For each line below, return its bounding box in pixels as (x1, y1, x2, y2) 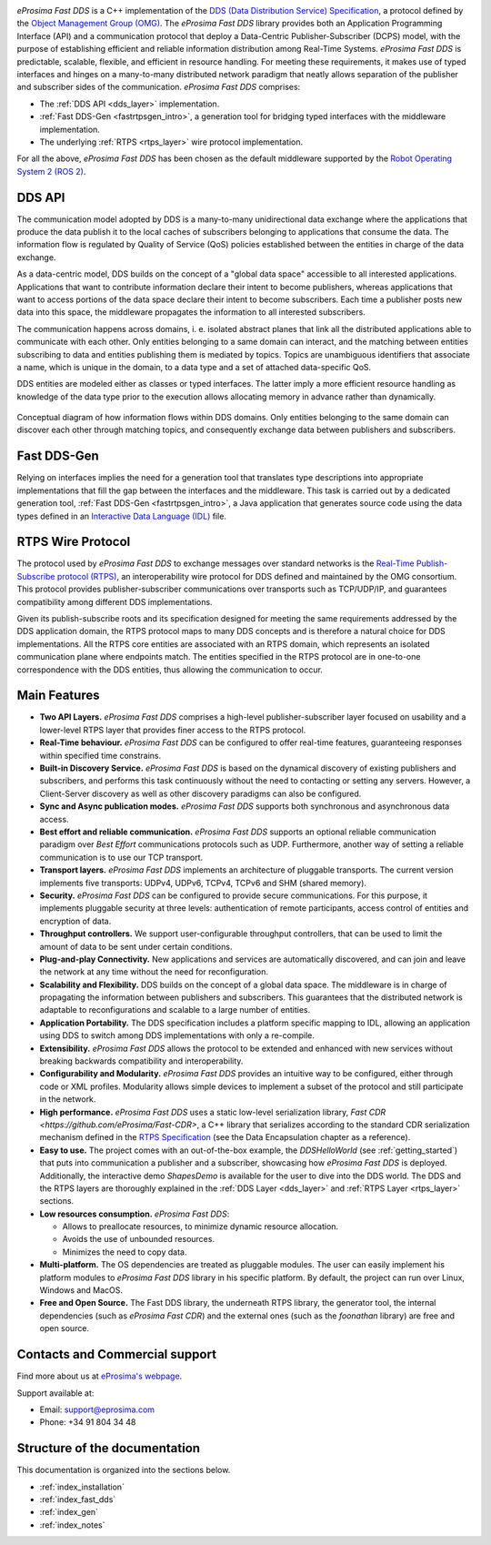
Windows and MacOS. (39, 1285, 123, 1296)
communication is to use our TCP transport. (39, 852, 204, 863)
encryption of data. (39, 915, 112, 926)
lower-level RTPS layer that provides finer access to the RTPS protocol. (39, 724, 306, 735)
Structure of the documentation (16, 1440, 200, 1456)
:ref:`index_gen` (39, 1507, 99, 1518)
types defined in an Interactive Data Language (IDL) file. (16, 510, 227, 521)
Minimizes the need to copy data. (62, 1247, 187, 1257)
